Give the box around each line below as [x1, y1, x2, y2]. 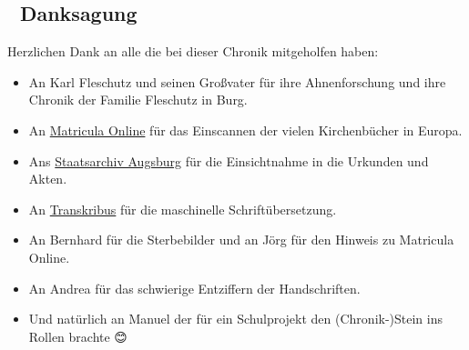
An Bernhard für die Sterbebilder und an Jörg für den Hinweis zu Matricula [28, 230, 454, 249]
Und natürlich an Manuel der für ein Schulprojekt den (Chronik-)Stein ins [28, 309, 443, 328]
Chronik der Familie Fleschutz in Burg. [28, 90, 248, 109]
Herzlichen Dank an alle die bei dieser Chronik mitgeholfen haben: [7, 42, 379, 61]
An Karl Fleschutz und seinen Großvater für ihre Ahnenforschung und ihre [28, 72, 446, 91]
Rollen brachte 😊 [28, 326, 127, 345]
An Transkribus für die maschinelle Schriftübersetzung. [28, 199, 337, 218]
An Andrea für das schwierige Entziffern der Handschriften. [28, 278, 361, 297]
